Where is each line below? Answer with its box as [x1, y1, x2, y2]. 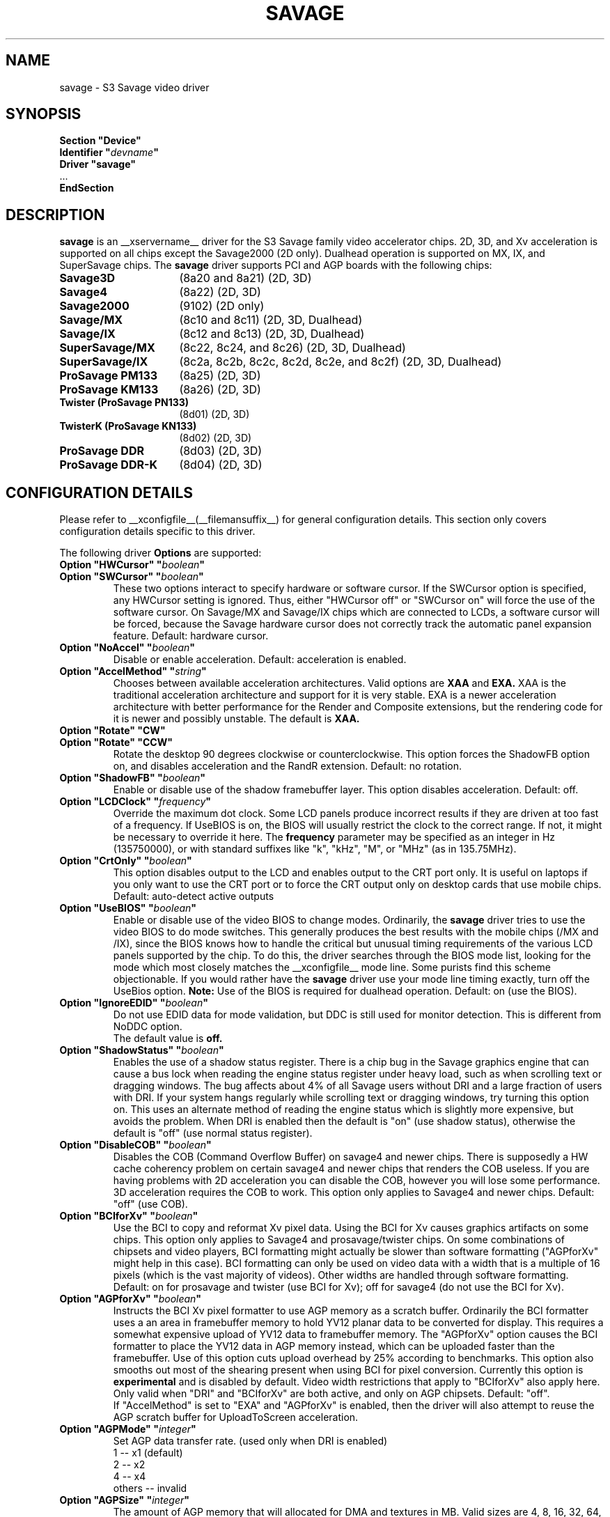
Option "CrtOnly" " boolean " [59, 855, 192, 867]
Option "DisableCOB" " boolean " [59, 1139, 212, 1151]
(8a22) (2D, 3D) [179, 285, 261, 299]
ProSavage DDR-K [59, 458, 157, 472]
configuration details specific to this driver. [59, 525, 256, 538]
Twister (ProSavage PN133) [59, 396, 189, 409]
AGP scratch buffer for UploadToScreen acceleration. [113, 1411, 359, 1424]
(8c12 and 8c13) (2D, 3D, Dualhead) [179, 327, 365, 341]
